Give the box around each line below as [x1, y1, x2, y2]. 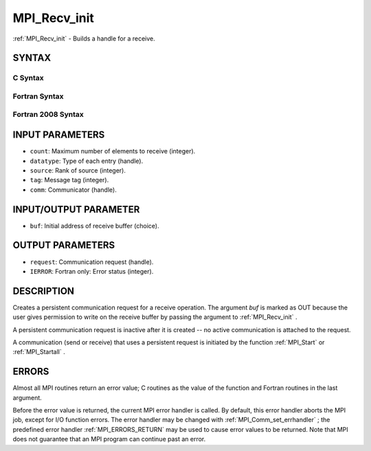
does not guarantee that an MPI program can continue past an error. [12, 435, 206, 443]
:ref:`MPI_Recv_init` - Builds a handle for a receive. [12, 34, 156, 43]
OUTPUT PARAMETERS [12, 239, 115, 251]
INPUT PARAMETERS [12, 129, 105, 141]
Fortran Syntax [12, 91, 64, 101]
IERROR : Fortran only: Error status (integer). [30, 267, 154, 275]
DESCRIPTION [12, 285, 75, 297]
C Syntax [12, 73, 44, 82]
